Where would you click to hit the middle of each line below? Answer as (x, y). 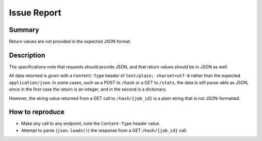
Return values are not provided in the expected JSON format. (70, 42)
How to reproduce (37, 112)
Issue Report (35, 13)
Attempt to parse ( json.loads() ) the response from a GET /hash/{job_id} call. (104, 130)
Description (27, 55)
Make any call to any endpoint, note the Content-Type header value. (91, 124)
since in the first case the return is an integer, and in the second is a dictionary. (88, 89)
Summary (24, 30)
